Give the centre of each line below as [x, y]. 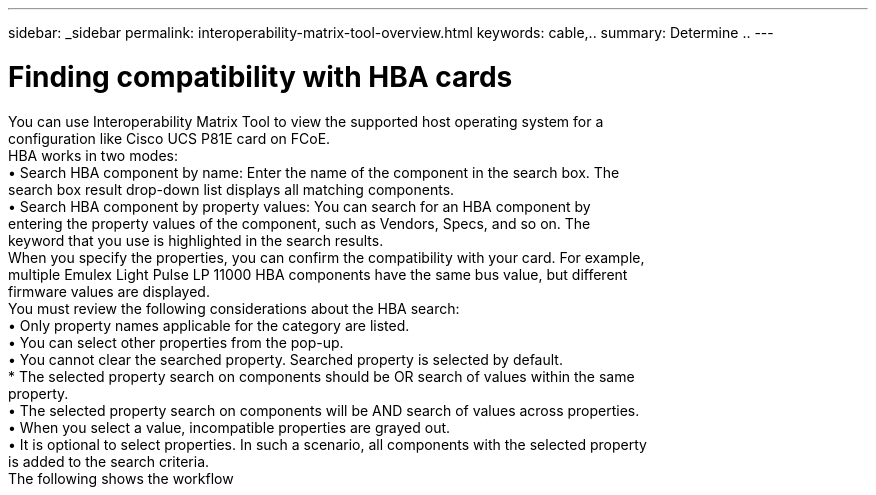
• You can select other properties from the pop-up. [176, 342]
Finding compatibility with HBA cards [260, 76]
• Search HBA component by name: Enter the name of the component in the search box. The [314, 172]
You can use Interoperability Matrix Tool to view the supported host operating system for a [306, 121]
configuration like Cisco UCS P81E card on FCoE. [169, 138]
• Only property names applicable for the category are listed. [209, 325]
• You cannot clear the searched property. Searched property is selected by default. [285, 359]
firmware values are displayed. [109, 291]
